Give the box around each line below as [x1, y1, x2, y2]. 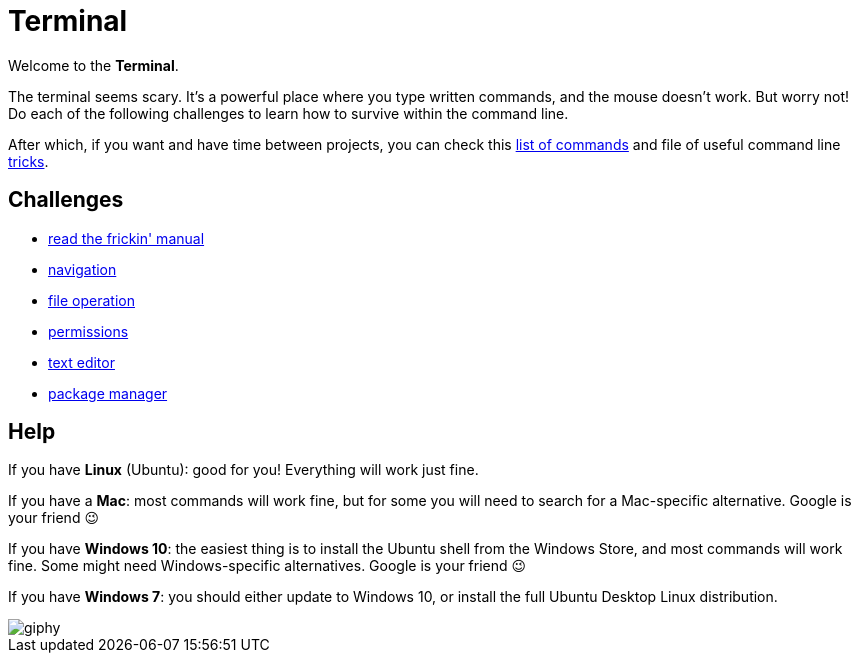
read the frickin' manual [48, 229, 205, 247]
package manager [48, 384, 168, 402]
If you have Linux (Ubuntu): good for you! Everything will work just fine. [8, 461, 479, 479]
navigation [48, 260, 117, 278]
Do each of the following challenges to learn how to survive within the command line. [8, 104, 569, 122]
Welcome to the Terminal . [8, 56, 179, 74]
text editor [48, 353, 115, 371]
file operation [48, 291, 135, 309]
